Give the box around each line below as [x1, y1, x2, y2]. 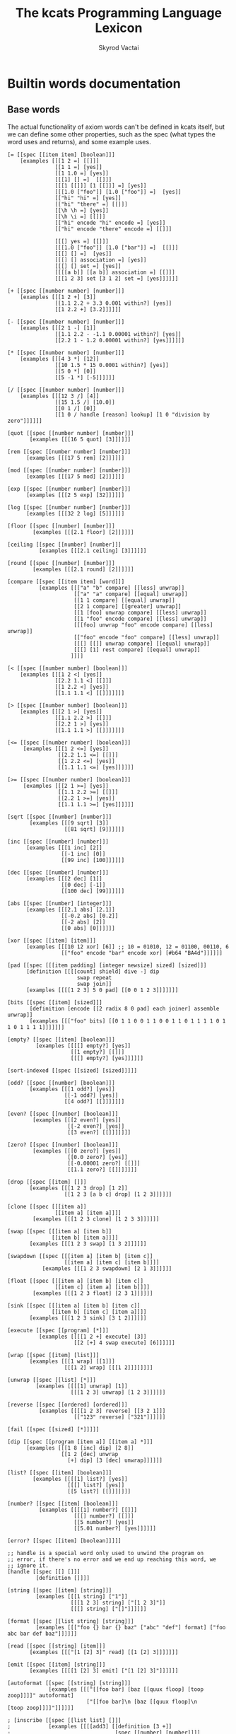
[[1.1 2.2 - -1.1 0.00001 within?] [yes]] [54, 330, 182, 337]
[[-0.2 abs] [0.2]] [61, 912, 119, 919]
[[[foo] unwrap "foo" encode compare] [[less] [73, 621, 213, 629]
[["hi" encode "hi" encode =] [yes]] [54, 219, 166, 226]
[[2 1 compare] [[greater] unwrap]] [73, 603, 182, 610]
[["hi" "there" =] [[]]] [54, 200, 129, 208]
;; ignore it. [7, 1561, 49, 1569]
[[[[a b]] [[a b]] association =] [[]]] [54, 269, 175, 276]
